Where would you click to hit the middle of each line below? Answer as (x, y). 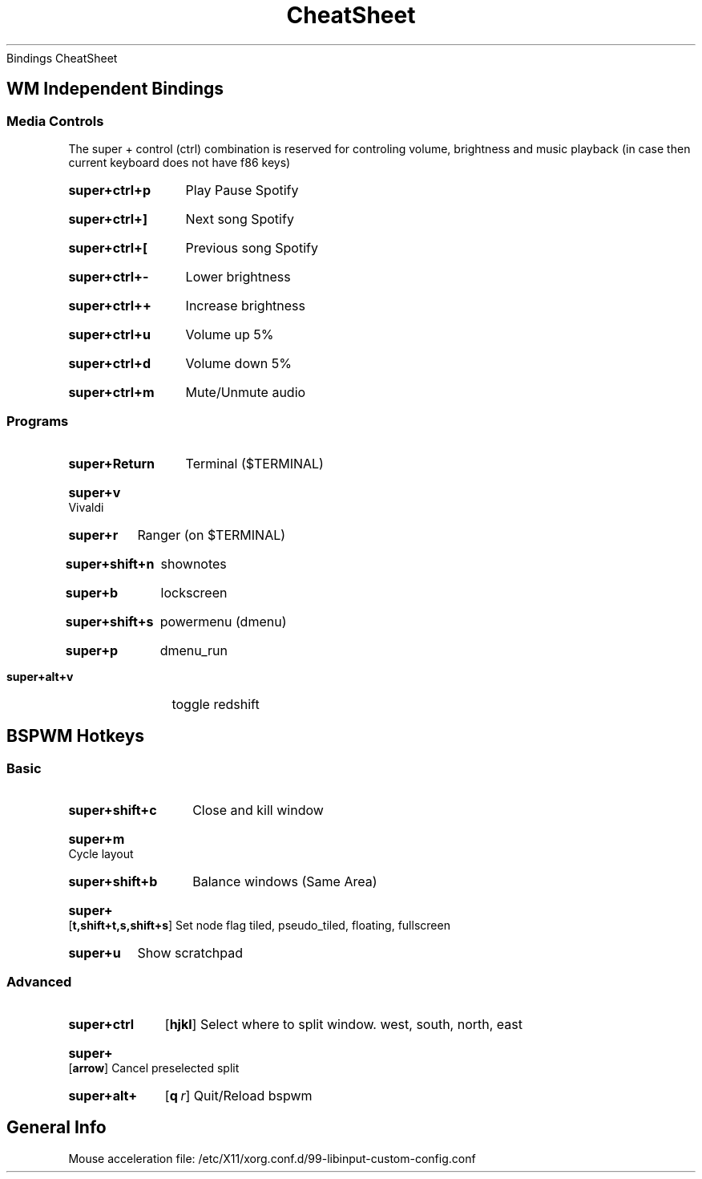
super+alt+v (40, 676)
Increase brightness (245, 305)
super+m (97, 839)
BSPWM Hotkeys (76, 736)
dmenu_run (194, 650)
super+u (95, 952)
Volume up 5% (230, 334)
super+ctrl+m (111, 392)
